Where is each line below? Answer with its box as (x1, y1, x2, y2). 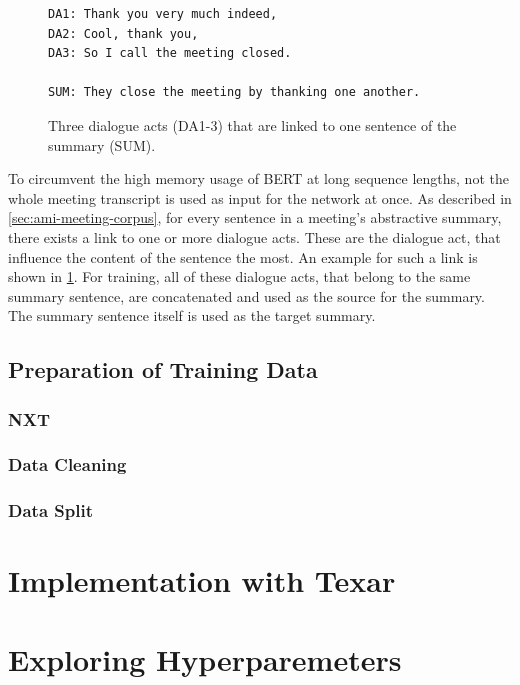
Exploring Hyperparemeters (8, 638, 402, 679)
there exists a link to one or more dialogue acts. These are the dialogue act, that (8, 226, 501, 247)
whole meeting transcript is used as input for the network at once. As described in (8, 187, 512, 208)
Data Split (8, 498, 93, 523)
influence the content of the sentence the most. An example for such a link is (8, 246, 478, 267)
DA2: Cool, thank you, (48, 26, 199, 41)
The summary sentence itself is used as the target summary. (8, 305, 376, 326)
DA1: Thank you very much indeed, (48, 7, 278, 21)
